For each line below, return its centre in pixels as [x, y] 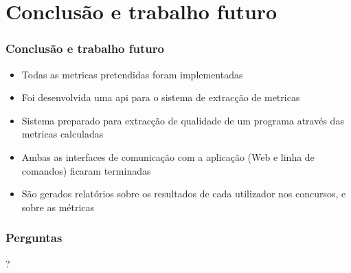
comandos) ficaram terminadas [86, 170]
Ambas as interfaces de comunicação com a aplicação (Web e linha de [168, 156]
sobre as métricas [58, 207]
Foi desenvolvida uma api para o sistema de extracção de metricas [161, 97]
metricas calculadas [63, 134]
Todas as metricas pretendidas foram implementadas [132, 74]
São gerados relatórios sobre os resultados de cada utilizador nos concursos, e [184, 194]
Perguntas [34, 238]
